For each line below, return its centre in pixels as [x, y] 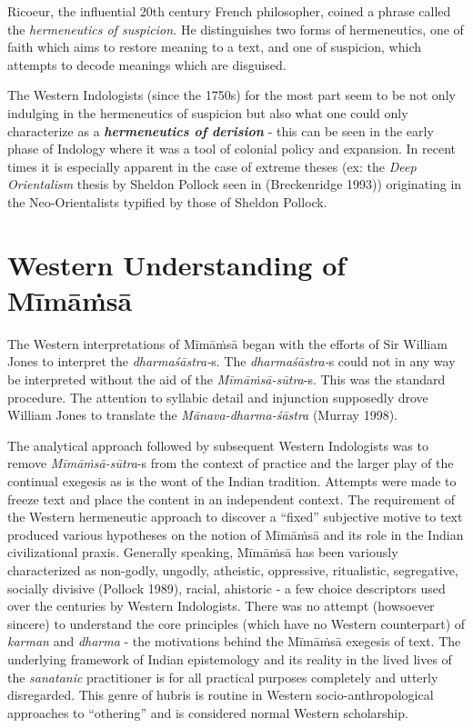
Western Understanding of [177, 264]
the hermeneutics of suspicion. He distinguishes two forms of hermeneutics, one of [236, 29]
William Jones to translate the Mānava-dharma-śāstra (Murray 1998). [202, 415]
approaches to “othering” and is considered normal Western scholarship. [208, 712]
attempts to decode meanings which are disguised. [147, 64]
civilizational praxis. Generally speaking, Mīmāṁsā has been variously [203, 552]
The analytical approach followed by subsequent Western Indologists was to [218, 445]
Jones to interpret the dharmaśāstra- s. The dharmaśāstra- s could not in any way [231, 361]
